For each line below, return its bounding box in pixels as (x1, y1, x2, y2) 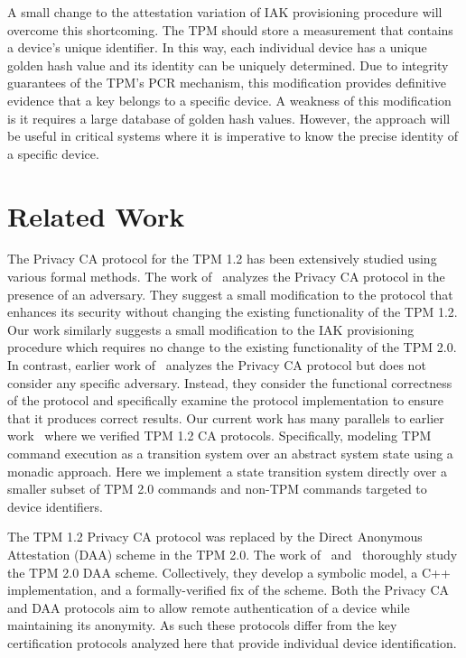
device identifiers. (7, 496, 103, 515)
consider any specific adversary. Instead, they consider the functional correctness (7, 373, 452, 392)
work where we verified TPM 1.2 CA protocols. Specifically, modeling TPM (7, 426, 432, 445)
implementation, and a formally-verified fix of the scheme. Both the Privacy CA (7, 580, 450, 599)
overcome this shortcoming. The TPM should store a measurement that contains (7, 20, 453, 39)
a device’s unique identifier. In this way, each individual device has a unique (7, 38, 427, 57)
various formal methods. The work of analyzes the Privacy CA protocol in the (7, 267, 445, 286)
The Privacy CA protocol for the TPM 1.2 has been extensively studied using (7, 249, 437, 268)
